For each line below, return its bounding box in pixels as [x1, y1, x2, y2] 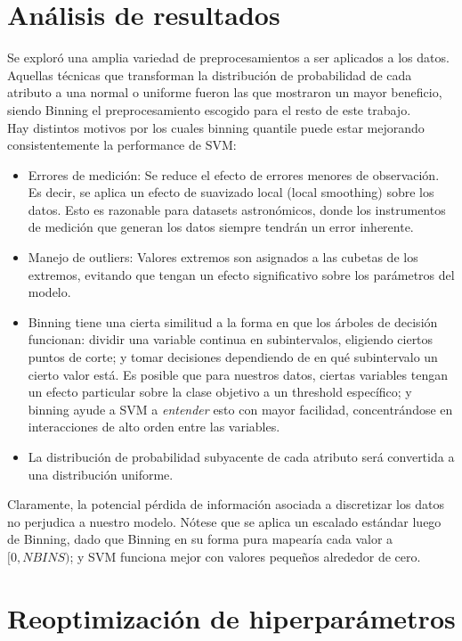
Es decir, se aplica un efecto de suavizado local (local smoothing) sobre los [28, 183, 434, 201]
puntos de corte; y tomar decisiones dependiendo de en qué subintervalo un [28, 348, 438, 366]
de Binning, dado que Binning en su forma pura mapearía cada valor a [7, 530, 393, 548]
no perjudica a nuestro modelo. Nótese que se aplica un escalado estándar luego [7, 512, 442, 530]
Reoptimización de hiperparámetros [7, 599, 456, 636]
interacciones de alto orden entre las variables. [28, 417, 280, 436]
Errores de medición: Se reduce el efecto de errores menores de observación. [28, 165, 440, 184]
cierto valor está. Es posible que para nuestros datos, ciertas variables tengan [28, 365, 448, 383]
